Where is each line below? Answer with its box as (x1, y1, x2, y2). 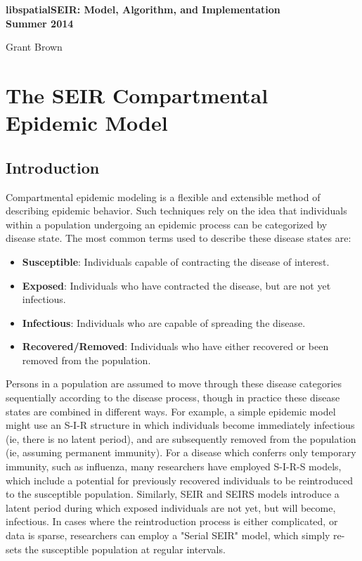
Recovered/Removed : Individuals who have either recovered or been (22, 339, 329, 354)
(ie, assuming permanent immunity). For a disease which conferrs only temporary (6, 445, 356, 460)
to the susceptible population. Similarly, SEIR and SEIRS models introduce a (6, 486, 340, 501)
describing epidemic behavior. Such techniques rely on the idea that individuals (6, 203, 347, 218)
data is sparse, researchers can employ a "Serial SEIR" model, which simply (6, 528, 330, 543)
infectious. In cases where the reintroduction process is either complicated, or (6, 514, 338, 529)
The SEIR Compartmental (6, 80, 269, 109)
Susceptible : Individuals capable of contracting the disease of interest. (22, 254, 330, 269)
